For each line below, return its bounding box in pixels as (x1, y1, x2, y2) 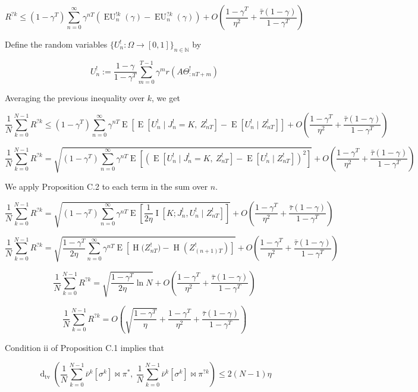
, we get (152, 91, 180, 104)
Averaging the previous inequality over (5, 91, 145, 104)
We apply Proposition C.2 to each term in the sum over (5, 180, 208, 193)
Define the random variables (5, 38, 108, 50)
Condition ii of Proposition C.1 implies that (5, 341, 164, 353)
